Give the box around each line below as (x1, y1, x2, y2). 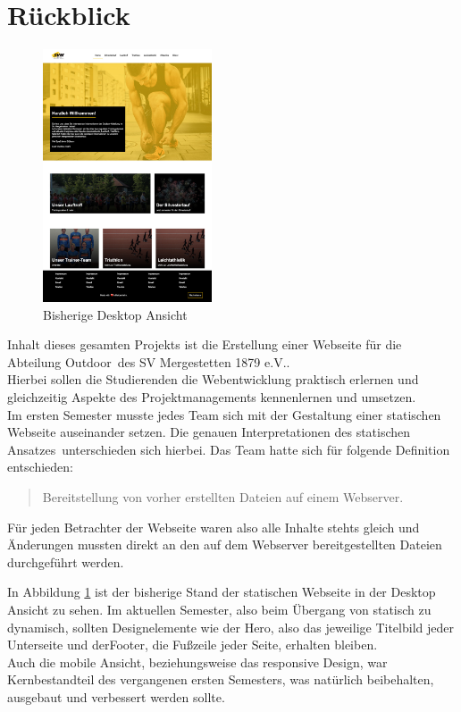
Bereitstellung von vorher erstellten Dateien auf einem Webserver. (42, 487, 404, 506)
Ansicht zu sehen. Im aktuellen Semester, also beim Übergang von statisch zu (7, 599, 432, 618)
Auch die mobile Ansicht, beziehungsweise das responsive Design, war (7, 652, 388, 671)
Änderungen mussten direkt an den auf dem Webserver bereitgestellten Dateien (7, 535, 442, 554)
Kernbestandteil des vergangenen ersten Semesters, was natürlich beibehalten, (7, 670, 434, 689)
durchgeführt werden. (7, 552, 124, 571)
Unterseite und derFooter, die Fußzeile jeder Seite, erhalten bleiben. (7, 635, 378, 654)
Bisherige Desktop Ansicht (43, 305, 188, 323)
